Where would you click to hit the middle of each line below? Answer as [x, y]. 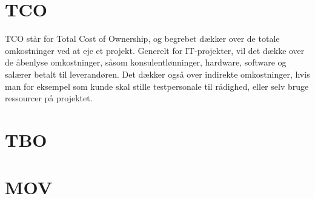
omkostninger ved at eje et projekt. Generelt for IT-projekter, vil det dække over [155, 50]
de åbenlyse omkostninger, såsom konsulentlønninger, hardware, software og [146, 62]
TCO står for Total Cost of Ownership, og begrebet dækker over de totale [142, 39]
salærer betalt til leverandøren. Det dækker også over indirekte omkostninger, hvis [157, 74]
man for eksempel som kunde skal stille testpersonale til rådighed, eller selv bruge [157, 86]
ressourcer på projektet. [49, 98]
